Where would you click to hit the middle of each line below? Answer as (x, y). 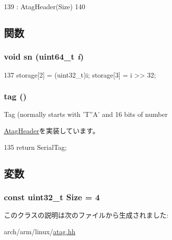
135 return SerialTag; (35, 147)
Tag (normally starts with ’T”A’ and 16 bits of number (86, 114)
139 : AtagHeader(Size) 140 (45, 6)
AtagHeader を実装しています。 (52, 130)
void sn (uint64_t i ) (44, 56)
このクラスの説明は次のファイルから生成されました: (86, 215)
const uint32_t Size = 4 (52, 197)
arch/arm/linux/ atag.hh (40, 231)
